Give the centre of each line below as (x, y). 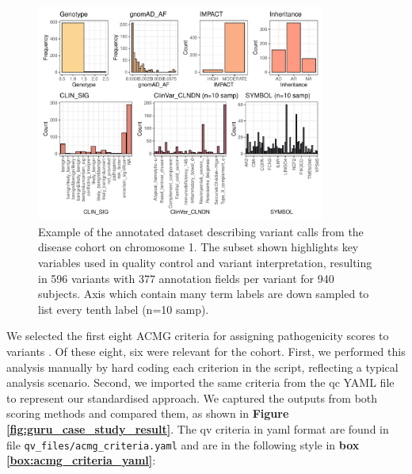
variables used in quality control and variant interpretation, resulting (205, 263)
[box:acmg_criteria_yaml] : (81, 460)
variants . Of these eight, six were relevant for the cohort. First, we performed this (206, 352)
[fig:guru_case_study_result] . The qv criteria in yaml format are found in (198, 429)
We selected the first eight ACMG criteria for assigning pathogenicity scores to (198, 336)
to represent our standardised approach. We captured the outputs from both (192, 398)
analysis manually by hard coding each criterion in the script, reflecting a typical (202, 367)
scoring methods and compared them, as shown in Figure (148, 413)
